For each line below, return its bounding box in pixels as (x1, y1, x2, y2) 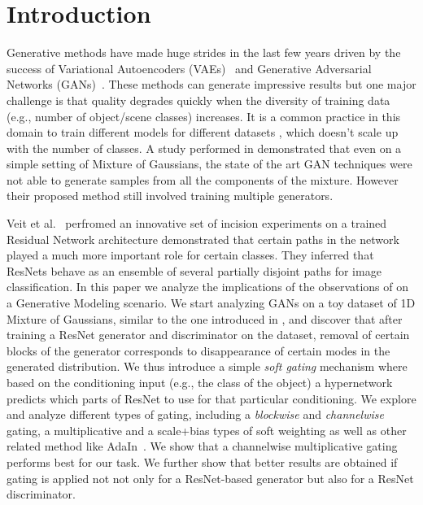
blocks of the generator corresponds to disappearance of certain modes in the (7, 342, 390, 359)
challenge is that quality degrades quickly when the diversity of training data (7, 91, 390, 108)
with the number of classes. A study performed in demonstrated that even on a (7, 139, 402, 156)
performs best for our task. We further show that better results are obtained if (7, 453, 398, 470)
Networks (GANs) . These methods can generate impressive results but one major (7, 76, 416, 93)
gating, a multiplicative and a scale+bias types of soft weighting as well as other (7, 421, 407, 438)
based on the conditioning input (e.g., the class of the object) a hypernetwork (7, 374, 393, 390)
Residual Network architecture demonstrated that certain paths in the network (7, 230, 399, 247)
